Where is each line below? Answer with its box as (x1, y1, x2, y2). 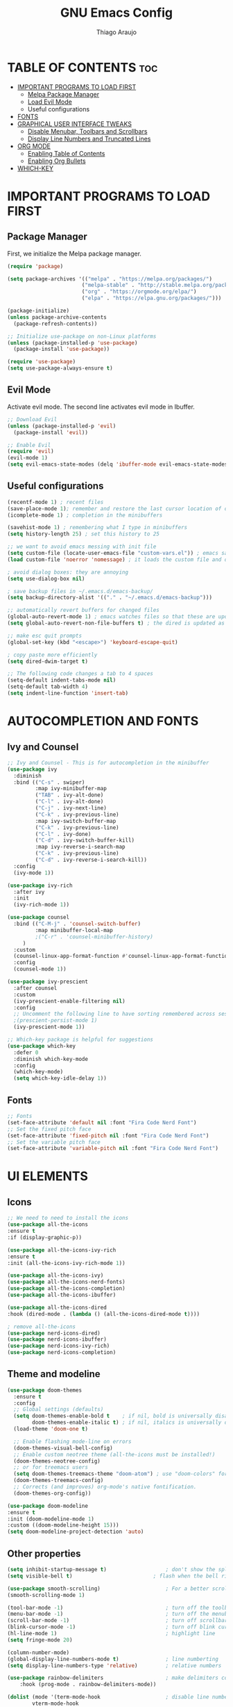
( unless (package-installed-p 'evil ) (7, 423, 116, 430)
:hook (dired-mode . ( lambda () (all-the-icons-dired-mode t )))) (7, 1310, 200, 1317)
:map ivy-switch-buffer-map (35, 817, 116, 824)
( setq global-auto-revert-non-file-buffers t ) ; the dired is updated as (7, 620, 225, 627)
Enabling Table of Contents (27, 149, 105, 157)
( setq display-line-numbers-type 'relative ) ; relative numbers (7, 1662, 222, 1669)
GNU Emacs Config (60, 5, 173, 21)
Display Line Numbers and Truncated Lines (27, 134, 151, 143)
